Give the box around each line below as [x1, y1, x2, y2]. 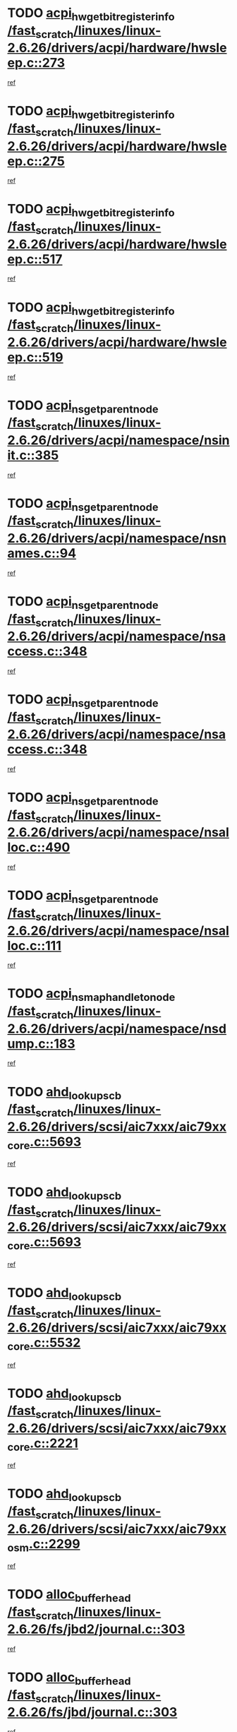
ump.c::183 [7, 1036, 75, 1052]
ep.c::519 [7, 349, 63, 365]
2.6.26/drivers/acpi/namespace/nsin [7, 432, 231, 448]
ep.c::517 [7, 251, 63, 267]
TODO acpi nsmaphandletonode [7, 985, 176, 1004]
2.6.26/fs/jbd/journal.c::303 [7, 1704, 178, 1721]
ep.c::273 [7, 55, 66, 71]
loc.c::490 [7, 839, 71, 855]
